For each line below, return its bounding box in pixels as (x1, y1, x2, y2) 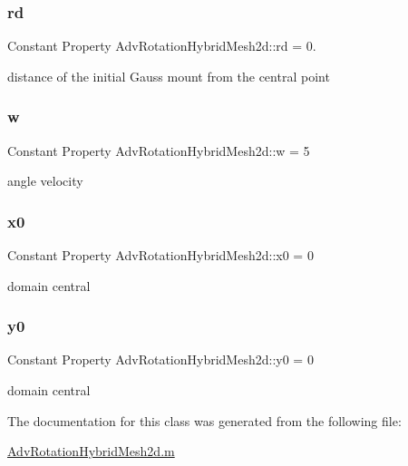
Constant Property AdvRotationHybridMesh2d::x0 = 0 (7, 246, 314, 265)
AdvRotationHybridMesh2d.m (7, 442, 175, 461)
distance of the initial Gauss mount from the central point (7, 66, 330, 85)
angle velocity (7, 171, 83, 190)
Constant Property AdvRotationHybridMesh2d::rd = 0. (7, 36, 316, 55)
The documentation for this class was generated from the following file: (7, 411, 402, 430)
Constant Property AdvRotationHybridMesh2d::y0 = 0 (7, 350, 314, 369)
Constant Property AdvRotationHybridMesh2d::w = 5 (7, 141, 310, 160)
